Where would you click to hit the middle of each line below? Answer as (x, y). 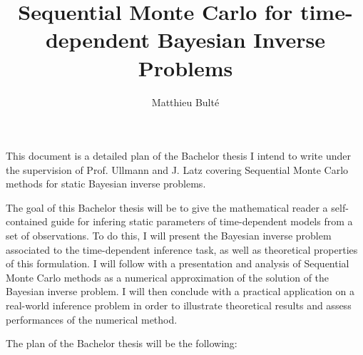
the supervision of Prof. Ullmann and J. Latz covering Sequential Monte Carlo (177, 169)
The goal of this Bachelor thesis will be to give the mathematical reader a (167, 207)
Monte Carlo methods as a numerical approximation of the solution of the (168, 277)
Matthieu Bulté (185, 102)
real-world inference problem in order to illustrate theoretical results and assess (179, 305)
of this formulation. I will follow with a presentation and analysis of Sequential (178, 263)
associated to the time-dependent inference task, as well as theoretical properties (182, 249)
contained (27, 221)
